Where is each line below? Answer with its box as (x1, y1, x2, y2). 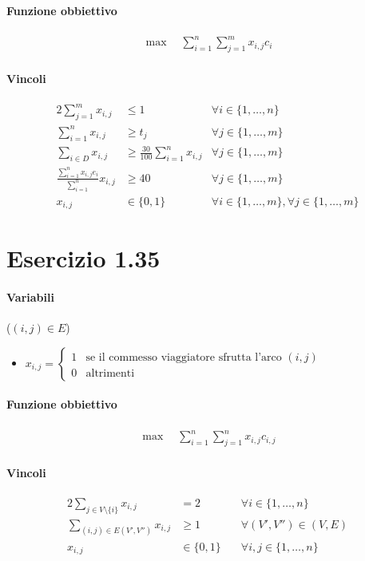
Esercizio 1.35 (6, 242, 161, 275)
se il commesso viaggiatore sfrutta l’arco (85, 351, 282, 363)
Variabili (6, 289, 54, 306)
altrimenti (85, 367, 135, 379)
